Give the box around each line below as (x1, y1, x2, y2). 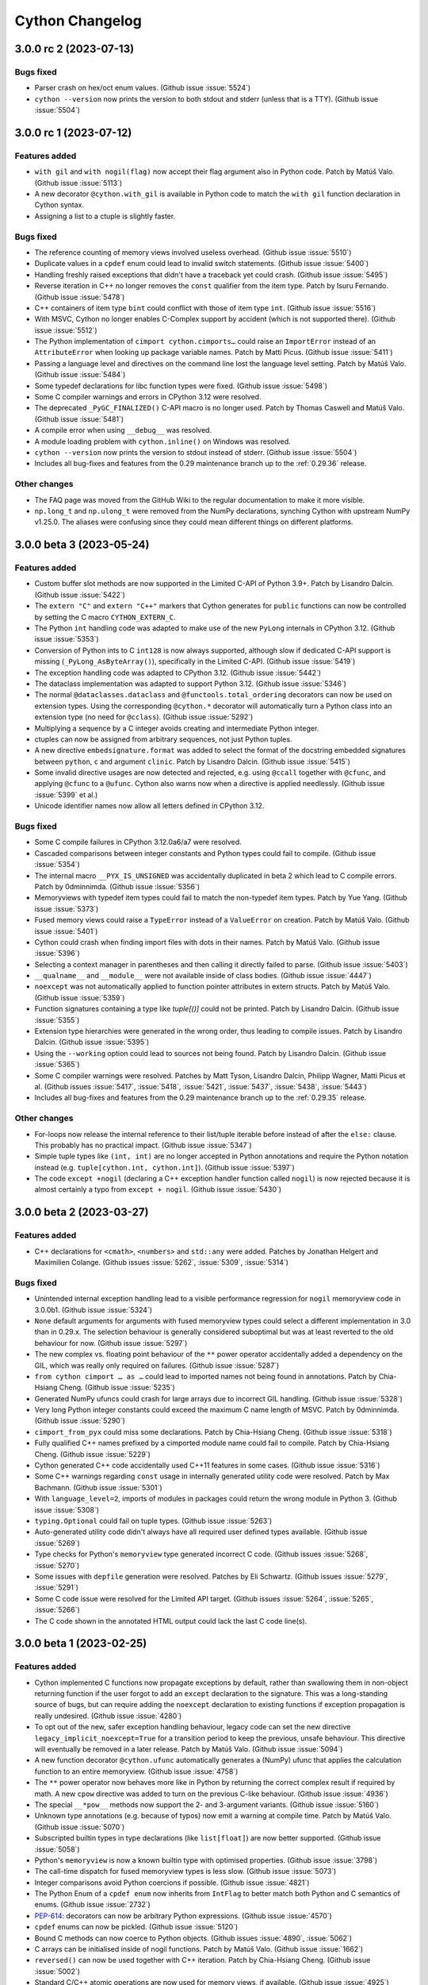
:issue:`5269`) (34, 1538, 81, 1548)
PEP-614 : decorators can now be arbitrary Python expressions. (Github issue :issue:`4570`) (34, 1910, 332, 1921)
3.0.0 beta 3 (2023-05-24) (14, 538, 150, 552)
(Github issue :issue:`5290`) (34, 1416, 126, 1425)
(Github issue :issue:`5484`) (34, 370, 126, 380)
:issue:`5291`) (34, 1582, 79, 1592)
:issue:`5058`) (34, 1844, 80, 1854)
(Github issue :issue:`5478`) (34, 292, 125, 302)
